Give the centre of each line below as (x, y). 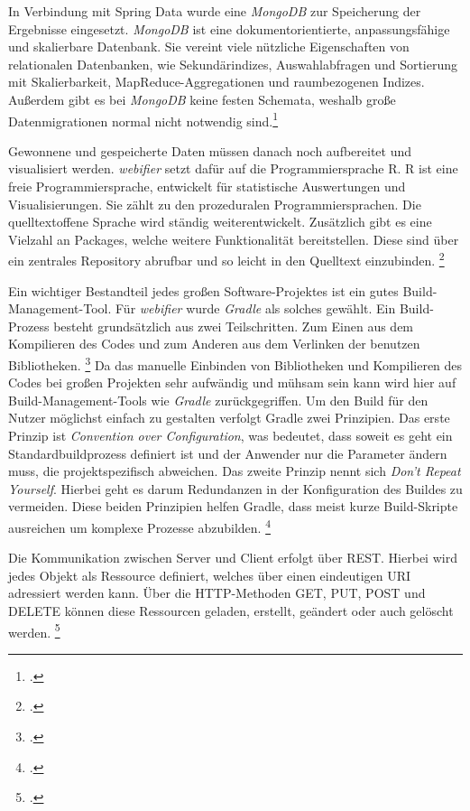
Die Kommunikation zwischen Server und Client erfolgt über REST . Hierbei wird (233, 558)
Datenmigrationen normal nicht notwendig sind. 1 (143, 119)
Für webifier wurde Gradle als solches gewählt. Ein (255, 308)
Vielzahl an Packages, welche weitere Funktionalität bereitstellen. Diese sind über (234, 239)
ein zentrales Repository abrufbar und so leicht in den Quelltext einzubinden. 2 (226, 259)
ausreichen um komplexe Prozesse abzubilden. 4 (139, 526)
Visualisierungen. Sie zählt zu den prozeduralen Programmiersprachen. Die (215, 204)
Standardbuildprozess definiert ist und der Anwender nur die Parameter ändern (228, 453)
